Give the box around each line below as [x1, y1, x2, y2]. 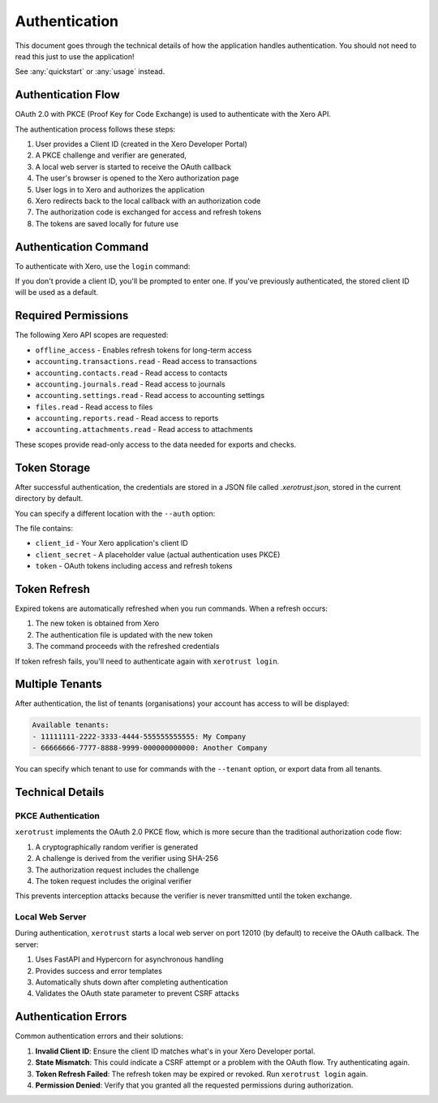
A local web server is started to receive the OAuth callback [35, 162, 231, 171]
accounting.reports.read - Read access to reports [35, 413, 219, 423]
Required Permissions [15, 309, 129, 322]
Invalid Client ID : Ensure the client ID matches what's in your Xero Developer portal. [35, 1046, 316, 1056]
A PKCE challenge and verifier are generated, [35, 150, 187, 160]
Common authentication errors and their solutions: [15, 1032, 184, 1041]
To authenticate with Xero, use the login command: [15, 261, 191, 271]
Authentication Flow [15, 88, 121, 102]
